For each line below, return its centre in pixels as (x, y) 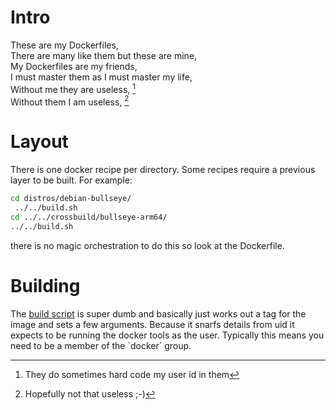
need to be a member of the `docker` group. (101, 345)
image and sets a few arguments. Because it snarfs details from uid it (152, 324)
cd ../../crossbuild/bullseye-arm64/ (89, 217)
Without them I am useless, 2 (70, 101)
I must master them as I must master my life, (101, 77)
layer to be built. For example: (71, 180)
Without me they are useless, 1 (73, 88)
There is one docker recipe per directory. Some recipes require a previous (163, 170)
